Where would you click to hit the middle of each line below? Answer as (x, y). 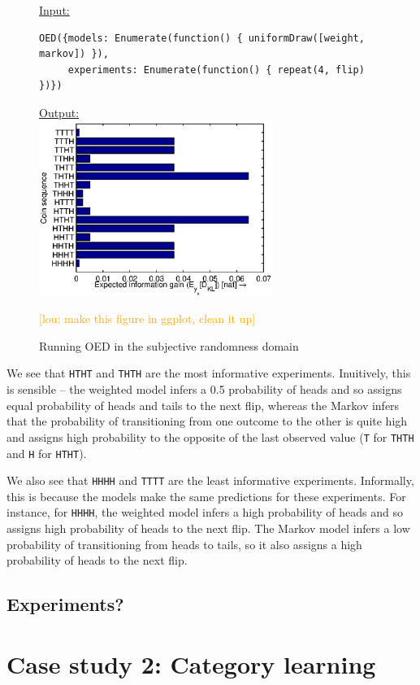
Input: (54, 10)
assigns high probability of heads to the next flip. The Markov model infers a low (208, 528)
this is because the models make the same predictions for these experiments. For (206, 496)
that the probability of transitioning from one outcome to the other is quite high (207, 421)
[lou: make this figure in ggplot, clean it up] (147, 319)
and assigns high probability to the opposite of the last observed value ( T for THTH (210, 436)
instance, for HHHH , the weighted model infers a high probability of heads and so (205, 512)
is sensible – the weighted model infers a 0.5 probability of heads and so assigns (204, 389)
